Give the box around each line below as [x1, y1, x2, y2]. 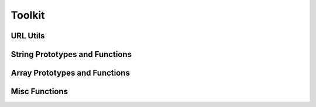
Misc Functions [11, 87, 68, 97]
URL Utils [11, 31, 45, 41]
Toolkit [11, 9, 45, 22]
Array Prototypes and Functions [11, 68, 130, 78]
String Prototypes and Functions [11, 49, 132, 59]
